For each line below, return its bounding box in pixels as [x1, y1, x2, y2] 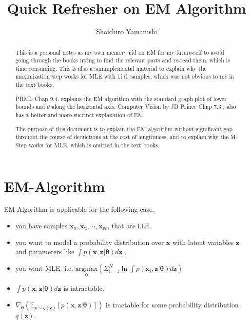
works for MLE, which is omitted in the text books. [28, 141, 160, 149]
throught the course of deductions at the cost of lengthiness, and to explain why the [15, 133, 229, 141]
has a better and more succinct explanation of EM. [15, 111, 145, 119]
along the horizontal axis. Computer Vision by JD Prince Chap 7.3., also [51, 102, 236, 111]
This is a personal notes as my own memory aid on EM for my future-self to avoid [15, 48, 224, 56]
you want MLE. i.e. [15, 263, 74, 273]
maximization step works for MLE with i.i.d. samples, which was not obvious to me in [15, 72, 234, 81]
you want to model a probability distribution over [15, 237, 164, 247]
